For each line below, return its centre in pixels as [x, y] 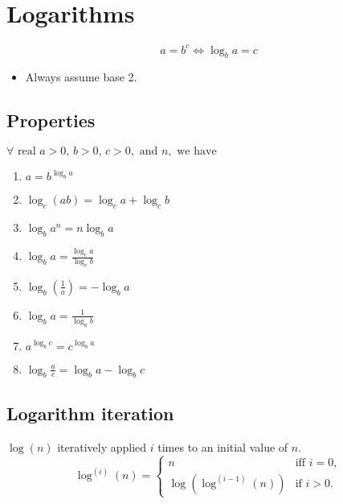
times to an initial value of [223, 446]
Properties [51, 120]
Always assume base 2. [81, 77]
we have [197, 152]
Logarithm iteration [90, 413]
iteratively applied [102, 446]
